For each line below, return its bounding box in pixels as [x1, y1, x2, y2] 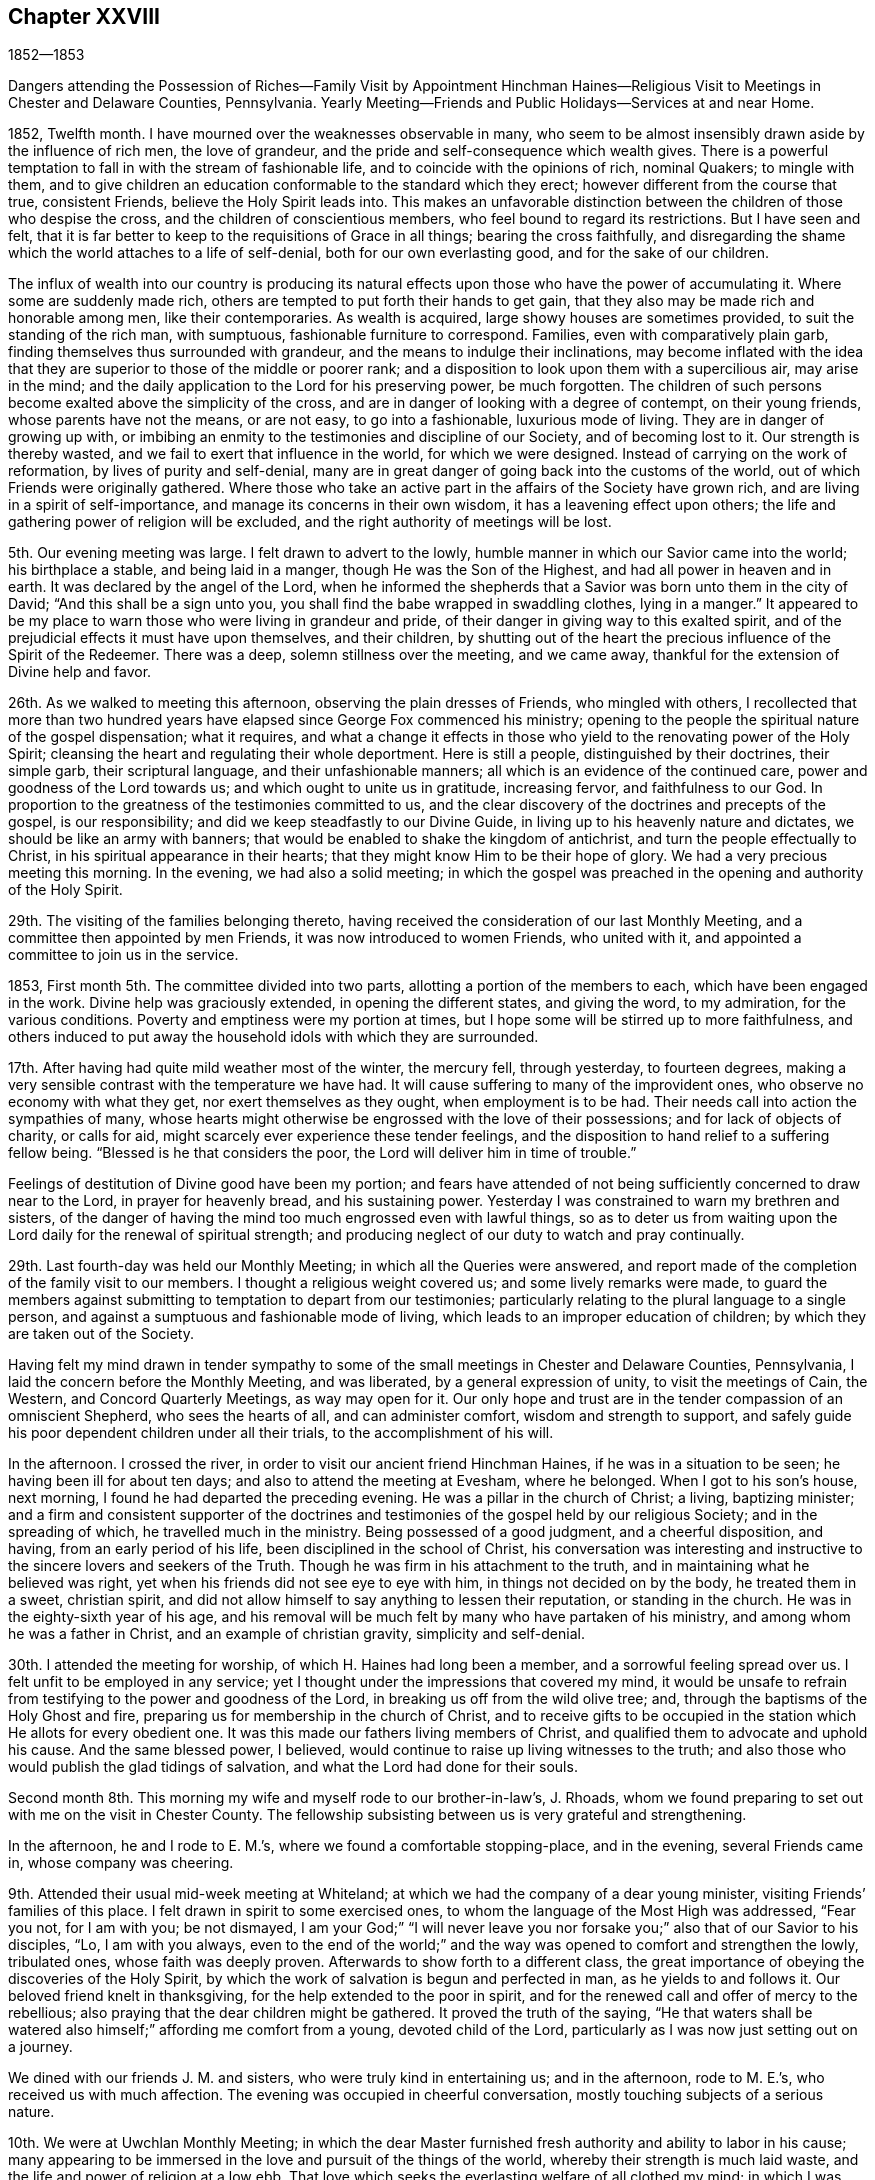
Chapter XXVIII [8, 4, 160, 29]
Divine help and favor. [8, 663, 152, 681]
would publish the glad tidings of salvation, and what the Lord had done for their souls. [8, 1758, 578, 1776]
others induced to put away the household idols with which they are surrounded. [8, 1028, 539, 1046]
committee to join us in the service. [8, 946, 239, 964]
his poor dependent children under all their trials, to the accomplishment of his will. [8, 1424, 554, 1442]
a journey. [8, 2038, 73, 2056]
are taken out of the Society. [8, 1325, 194, 1343]
